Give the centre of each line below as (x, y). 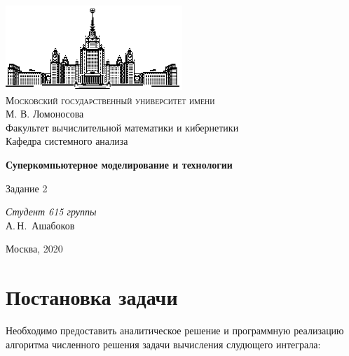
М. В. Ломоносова (45, 114)
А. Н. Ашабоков (40, 225)
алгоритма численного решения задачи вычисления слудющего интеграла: (163, 344)
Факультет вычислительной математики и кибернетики (122, 127)
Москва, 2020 (34, 249)
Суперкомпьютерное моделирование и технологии (119, 164)
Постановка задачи (92, 297)
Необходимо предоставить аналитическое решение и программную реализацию (175, 330)
